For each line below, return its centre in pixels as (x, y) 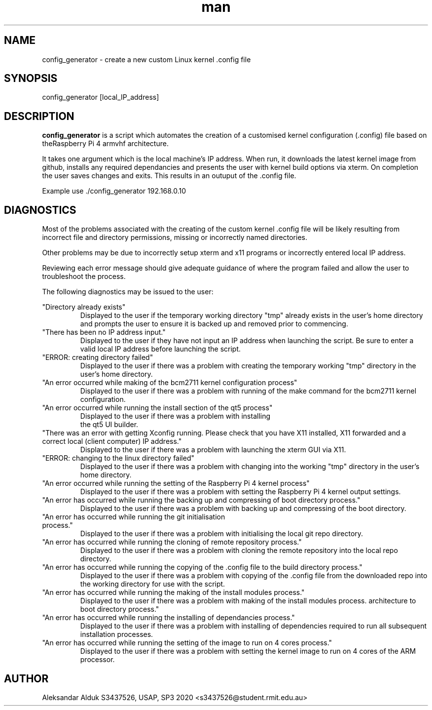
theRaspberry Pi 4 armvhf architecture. (105, 144)
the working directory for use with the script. (153, 584)
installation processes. (117, 634)
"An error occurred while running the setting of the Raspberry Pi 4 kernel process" (176, 483)
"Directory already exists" (84, 307)
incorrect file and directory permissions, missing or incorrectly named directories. (175, 237)
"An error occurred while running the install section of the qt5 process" (157, 408)
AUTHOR (26, 678)
